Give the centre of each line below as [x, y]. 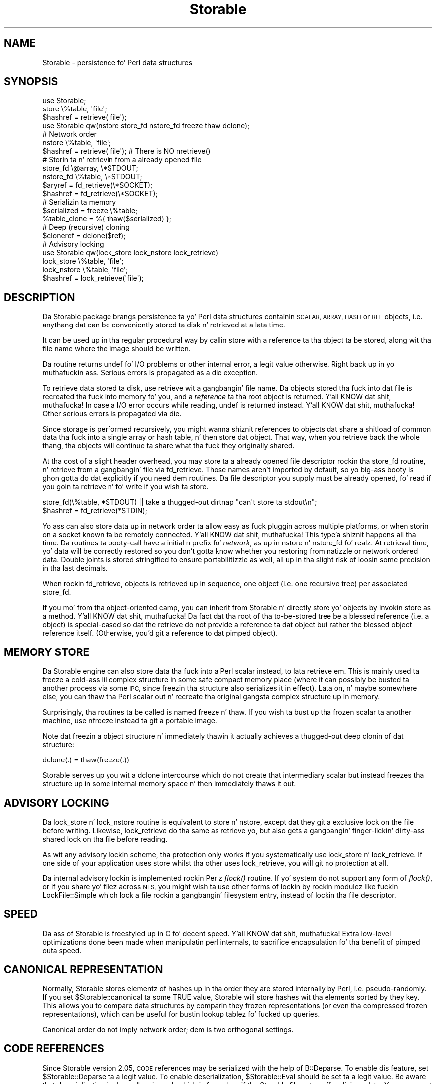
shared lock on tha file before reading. [105, 839]
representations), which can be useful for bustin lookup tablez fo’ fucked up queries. [181, 1014]
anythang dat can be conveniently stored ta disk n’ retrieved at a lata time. [164, 325]
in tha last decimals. [75, 568]
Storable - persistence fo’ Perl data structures [117, 62]
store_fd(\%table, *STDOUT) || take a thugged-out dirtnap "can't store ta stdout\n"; [180, 502]
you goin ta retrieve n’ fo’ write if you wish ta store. [125, 487]
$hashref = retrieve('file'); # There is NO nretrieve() [126, 151]
